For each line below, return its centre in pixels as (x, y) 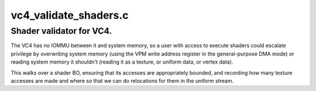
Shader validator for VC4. (61, 31)
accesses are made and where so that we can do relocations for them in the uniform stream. (122, 80)
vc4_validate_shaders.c (70, 15)
